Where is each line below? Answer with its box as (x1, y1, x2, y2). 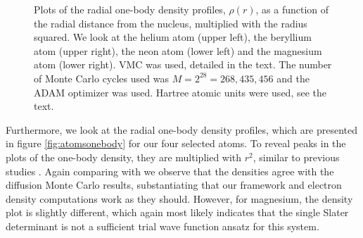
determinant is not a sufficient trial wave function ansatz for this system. (6, 218, 319, 233)
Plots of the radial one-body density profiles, (34, 2, 226, 16)
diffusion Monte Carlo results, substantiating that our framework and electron (6, 177, 342, 192)
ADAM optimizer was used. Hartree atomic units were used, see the (34, 84, 326, 99)
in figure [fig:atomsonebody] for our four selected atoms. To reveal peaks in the (6, 136, 346, 151)
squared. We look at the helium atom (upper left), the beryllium (34, 30, 312, 44)
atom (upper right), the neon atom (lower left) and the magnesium (34, 43, 322, 58)
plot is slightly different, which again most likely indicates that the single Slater (6, 205, 349, 220)
